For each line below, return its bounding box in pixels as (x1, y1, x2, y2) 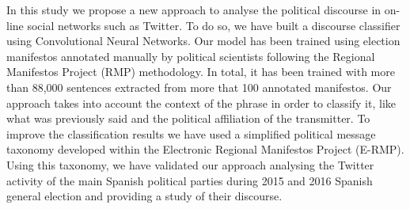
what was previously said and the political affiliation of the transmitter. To (6, 110, 370, 127)
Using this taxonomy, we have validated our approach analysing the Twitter (6, 156, 374, 173)
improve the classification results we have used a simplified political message (6, 125, 376, 142)
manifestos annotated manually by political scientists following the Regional (6, 47, 375, 64)
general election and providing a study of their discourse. (6, 188, 283, 204)
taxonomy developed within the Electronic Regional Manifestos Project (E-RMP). (6, 141, 404, 158)
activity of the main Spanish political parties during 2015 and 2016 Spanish (6, 172, 373, 188)
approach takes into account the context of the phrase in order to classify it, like (6, 94, 397, 111)
